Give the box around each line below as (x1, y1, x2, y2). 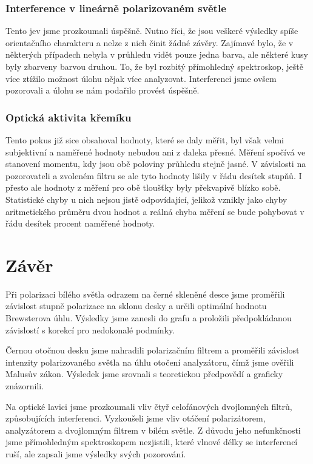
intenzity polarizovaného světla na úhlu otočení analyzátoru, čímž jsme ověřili (5, 355, 294, 368)
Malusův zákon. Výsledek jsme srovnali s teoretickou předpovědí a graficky (5, 367, 283, 380)
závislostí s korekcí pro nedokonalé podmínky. (5, 323, 175, 336)
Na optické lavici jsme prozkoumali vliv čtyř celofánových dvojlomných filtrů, (5, 400, 292, 412)
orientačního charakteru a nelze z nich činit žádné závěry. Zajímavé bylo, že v (5, 36, 294, 49)
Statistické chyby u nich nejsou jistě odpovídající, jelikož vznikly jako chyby (5, 193, 288, 205)
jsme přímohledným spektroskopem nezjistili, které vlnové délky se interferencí (5, 435, 298, 448)
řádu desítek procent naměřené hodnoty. (5, 217, 155, 230)
